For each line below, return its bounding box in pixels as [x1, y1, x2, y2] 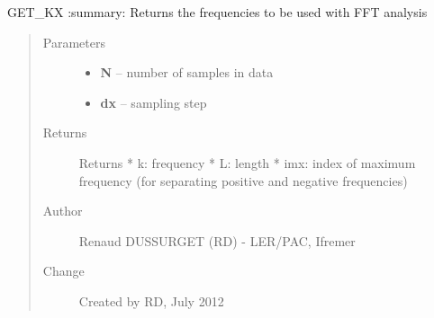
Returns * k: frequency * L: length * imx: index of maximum [78, 153, 416, 172]
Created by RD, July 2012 [78, 291, 224, 310]
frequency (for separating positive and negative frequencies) [78, 171, 408, 190]
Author [42, 201, 83, 220]
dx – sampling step [100, 93, 207, 111]
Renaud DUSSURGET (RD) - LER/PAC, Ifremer [78, 231, 356, 250]
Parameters [42, 32, 105, 51]
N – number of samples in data [100, 63, 274, 82]
